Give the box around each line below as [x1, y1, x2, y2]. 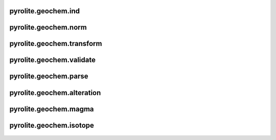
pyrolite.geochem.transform [9, 39, 102, 48]
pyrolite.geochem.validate [9, 56, 96, 64]
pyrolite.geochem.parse [9, 72, 89, 81]
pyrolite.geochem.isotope [9, 121, 95, 130]
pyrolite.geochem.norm [9, 23, 87, 32]
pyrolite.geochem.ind [9, 7, 80, 15]
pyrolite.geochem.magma [9, 105, 94, 113]
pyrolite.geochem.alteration [9, 88, 101, 97]
